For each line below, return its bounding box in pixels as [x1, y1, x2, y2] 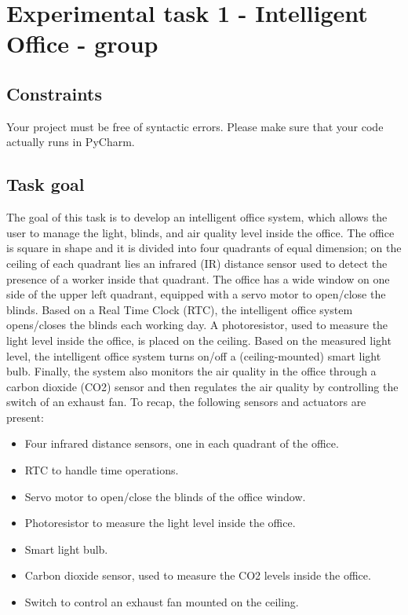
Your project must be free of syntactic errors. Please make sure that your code [6, 118, 384, 134]
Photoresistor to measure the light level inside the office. [24, 514, 296, 531]
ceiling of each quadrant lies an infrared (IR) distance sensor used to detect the [6, 254, 388, 271]
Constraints [6, 81, 102, 105]
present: [6, 408, 44, 425]
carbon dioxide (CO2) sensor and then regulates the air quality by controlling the [6, 378, 399, 394]
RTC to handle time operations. [24, 462, 179, 478]
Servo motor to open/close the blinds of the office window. [24, 488, 306, 504]
